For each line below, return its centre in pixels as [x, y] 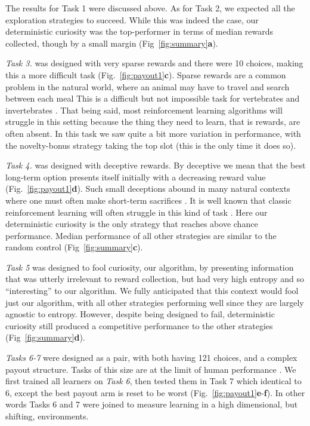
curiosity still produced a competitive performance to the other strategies [139, 325]
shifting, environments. [47, 416]
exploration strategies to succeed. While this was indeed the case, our [132, 19]
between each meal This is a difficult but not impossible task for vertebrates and [153, 98]
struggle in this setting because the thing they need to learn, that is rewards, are [153, 122]
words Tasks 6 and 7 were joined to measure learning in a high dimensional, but [152, 404]
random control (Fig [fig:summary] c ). [74, 247]
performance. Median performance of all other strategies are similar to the [141, 235]
